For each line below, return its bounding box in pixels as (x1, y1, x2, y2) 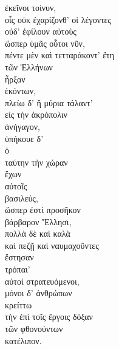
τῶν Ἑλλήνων (5, 60, 53, 73)
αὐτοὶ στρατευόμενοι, (5, 274, 80, 287)
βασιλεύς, (5, 191, 38, 204)
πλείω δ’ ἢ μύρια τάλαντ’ (5, 96, 93, 109)
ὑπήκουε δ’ (5, 132, 44, 144)
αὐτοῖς (5, 179, 27, 192)
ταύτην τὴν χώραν (5, 155, 68, 168)
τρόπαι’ (5, 263, 30, 276)
